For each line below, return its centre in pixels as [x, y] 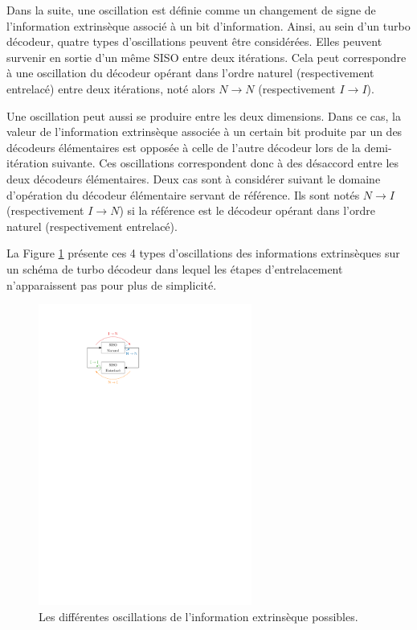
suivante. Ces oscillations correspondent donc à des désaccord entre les [225, 163]
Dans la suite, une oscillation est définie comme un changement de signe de [191, 10]
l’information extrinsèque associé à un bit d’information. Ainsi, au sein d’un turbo [208, 25]
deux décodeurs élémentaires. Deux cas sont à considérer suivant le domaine [194, 178]
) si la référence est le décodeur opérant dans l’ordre [247, 210]
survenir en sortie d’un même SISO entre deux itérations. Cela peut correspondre [206, 57]
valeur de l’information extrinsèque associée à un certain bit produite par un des [204, 132]
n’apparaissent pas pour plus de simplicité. [112, 284]
